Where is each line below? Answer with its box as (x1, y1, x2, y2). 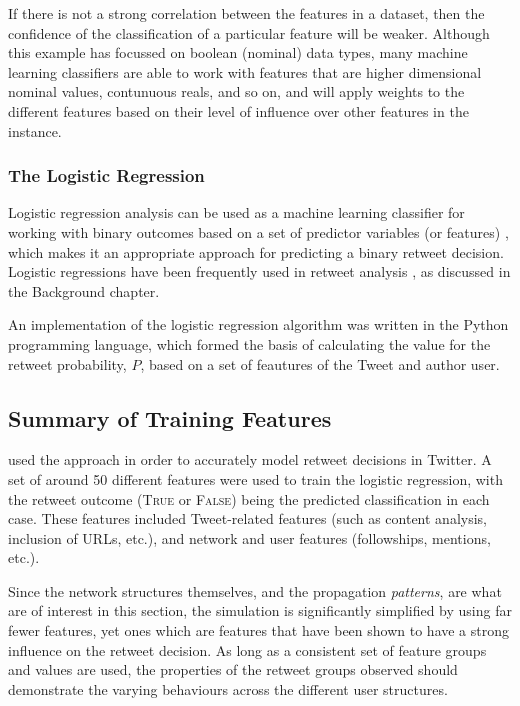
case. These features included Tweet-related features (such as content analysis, (8, 508, 487, 529)
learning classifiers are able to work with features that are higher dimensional (8, 61, 482, 82)
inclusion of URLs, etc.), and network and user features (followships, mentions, (8, 527, 491, 548)
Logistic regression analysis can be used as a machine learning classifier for (8, 202, 465, 223)
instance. (8, 120, 62, 141)
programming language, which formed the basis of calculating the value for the (8, 333, 491, 354)
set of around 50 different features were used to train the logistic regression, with (8, 468, 503, 489)
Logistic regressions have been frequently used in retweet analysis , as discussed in (8, 261, 511, 282)
